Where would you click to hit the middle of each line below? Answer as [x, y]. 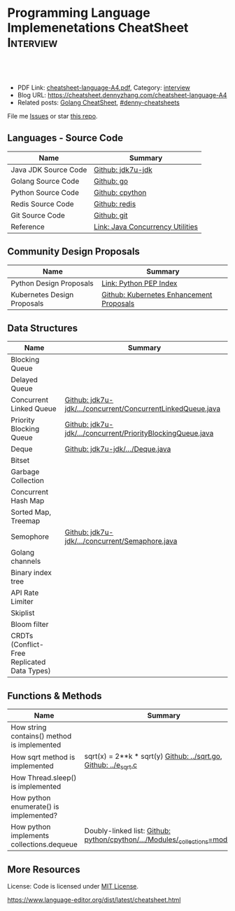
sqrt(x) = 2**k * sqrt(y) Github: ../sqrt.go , [153, 757]
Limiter [22, 602]
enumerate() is [35, 807]
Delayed [24, 380]
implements [30, 836]
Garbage [25, 472]
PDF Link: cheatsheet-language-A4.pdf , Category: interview [104, 87]
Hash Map [28, 501]
